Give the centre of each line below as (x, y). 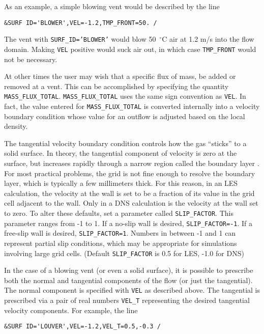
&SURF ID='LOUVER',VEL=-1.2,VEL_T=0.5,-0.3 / (82, 327)
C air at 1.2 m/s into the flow (208, 39)
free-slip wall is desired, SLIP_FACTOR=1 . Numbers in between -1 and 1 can (120, 233)
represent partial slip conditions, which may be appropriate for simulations (121, 243)
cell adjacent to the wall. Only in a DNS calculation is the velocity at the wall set (131, 203)
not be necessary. (31, 59)
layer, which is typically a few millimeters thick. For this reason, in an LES (121, 183)
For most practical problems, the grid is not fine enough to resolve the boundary (130, 173)
